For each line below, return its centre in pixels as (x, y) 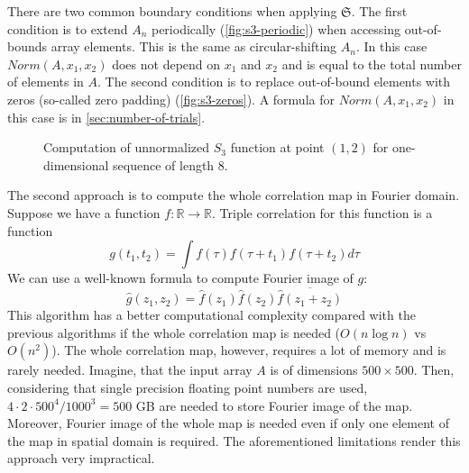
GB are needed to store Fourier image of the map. (274, 405)
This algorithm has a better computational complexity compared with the (212, 315)
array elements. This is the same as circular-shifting (194, 46)
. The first (379, 11)
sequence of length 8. (170, 164)
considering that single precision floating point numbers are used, (188, 387)
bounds (28, 46)
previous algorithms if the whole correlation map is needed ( (174, 332)
